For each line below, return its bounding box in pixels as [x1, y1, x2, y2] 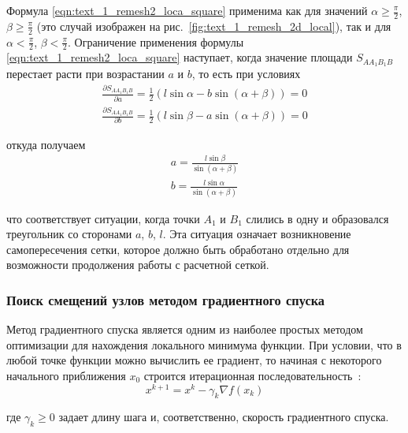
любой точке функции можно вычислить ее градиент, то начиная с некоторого [6, 352, 382, 368]
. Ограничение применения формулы [67, 33, 244, 50]
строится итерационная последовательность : [143, 367, 362, 383]
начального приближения [6, 367, 126, 383]
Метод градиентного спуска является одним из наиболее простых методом [6, 321, 363, 338]
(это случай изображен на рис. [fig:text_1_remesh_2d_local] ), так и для [36, 17, 391, 34]
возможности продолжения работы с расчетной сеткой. [6, 256, 269, 273]
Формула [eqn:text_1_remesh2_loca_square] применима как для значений [6, 2, 368, 18]
